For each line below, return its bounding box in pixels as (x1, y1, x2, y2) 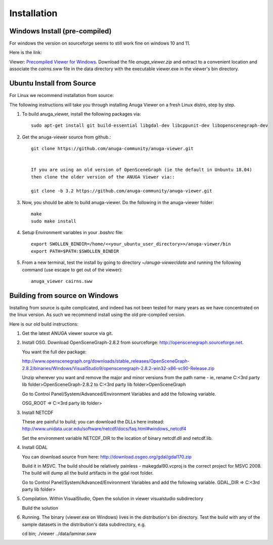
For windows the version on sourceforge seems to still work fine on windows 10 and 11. (9, 40, 191, 47)
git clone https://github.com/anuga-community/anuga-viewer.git (31, 146, 194, 152)
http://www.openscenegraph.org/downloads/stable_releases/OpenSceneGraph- (22, 358, 190, 364)
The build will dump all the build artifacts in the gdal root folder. (22, 470, 154, 476)
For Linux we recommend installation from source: (9, 93, 114, 99)
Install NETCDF (22, 410, 54, 416)
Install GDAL (22, 444, 48, 450)
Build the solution (22, 505, 58, 511)
